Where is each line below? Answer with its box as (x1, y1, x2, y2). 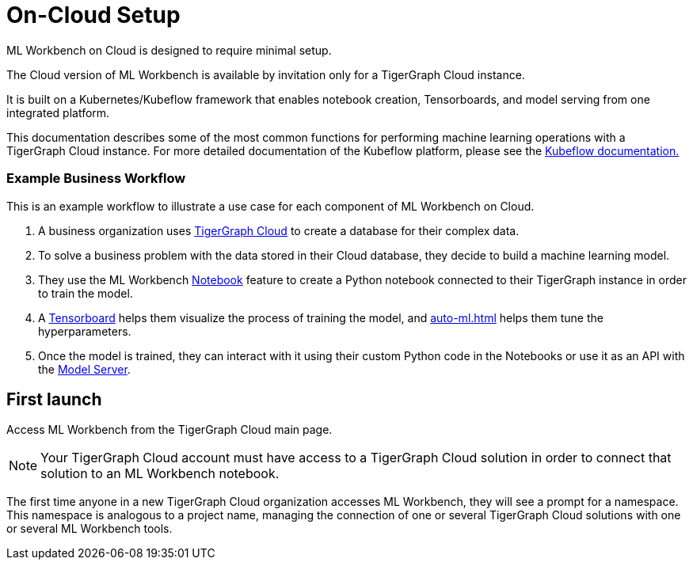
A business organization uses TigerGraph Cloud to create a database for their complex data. (38, 223, 520, 237)
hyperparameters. (38, 324, 131, 338)
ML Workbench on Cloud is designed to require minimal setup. (6, 43, 332, 57)
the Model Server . (38, 362, 131, 376)
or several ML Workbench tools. (6, 522, 173, 536)
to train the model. (38, 286, 133, 300)
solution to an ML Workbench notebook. (40, 465, 280, 482)
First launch (6, 389, 102, 409)
